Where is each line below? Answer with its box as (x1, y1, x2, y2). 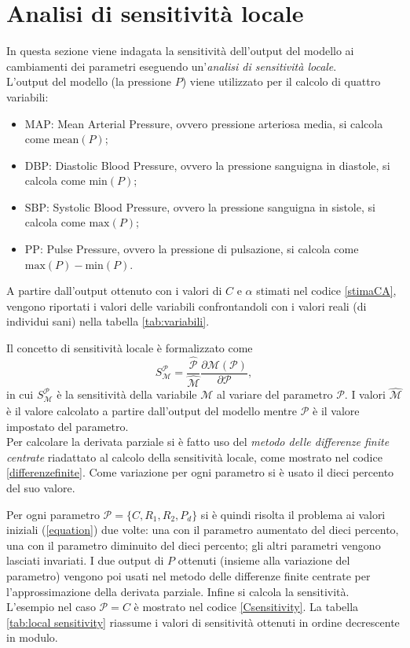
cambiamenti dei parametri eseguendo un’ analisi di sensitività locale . (6, 57, 337, 74)
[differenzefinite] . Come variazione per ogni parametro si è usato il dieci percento (6, 464, 394, 480)
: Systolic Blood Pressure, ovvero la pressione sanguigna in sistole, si (46, 198, 375, 215)
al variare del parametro (216, 386, 333, 403)
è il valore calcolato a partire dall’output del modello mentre (6, 403, 297, 418)
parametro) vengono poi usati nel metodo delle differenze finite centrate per (6, 567, 371, 584)
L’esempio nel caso (6, 598, 96, 615)
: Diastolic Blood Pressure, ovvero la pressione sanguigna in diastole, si (48, 156, 390, 173)
